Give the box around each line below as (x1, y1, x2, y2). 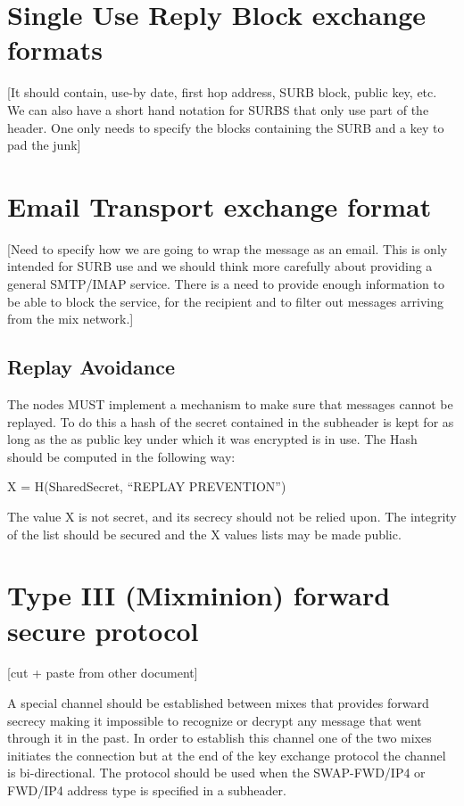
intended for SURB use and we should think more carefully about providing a (7, 257, 433, 276)
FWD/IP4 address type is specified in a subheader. (7, 781, 286, 800)
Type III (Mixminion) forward (7, 577, 391, 613)
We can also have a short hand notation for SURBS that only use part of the (7, 100, 429, 119)
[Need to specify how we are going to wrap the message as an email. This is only (7, 239, 448, 258)
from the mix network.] (7, 309, 134, 328)
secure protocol (7, 612, 199, 648)
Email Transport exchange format (7, 187, 432, 224)
